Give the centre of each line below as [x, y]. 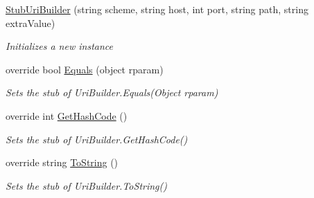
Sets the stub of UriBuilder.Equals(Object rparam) [112, 92]
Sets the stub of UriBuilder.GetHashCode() [97, 139]
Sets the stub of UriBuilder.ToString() [87, 185]
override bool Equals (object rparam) [85, 69]
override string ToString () [62, 162]
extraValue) [30, 22]
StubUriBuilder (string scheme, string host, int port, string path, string [157, 9]
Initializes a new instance [59, 46]
